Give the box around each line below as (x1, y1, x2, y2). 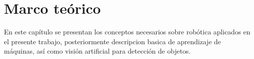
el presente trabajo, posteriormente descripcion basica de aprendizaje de (4, 36, 221, 46)
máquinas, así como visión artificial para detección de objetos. (4, 46, 191, 56)
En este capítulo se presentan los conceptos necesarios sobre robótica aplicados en (4, 27, 251, 37)
